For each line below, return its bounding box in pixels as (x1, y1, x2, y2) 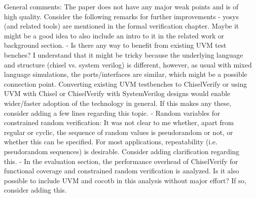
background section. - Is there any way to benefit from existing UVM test (4, 40, 226, 50)
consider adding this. (4, 185, 67, 195)
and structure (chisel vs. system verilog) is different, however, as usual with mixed (4, 59, 252, 69)
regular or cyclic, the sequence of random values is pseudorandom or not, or (4, 127, 233, 137)
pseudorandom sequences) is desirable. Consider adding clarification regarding (4, 146, 240, 156)
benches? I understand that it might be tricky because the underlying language (4, 49, 243, 60)
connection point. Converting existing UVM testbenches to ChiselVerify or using (4, 78, 247, 89)
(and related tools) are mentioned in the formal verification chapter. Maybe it (4, 21, 239, 31)
